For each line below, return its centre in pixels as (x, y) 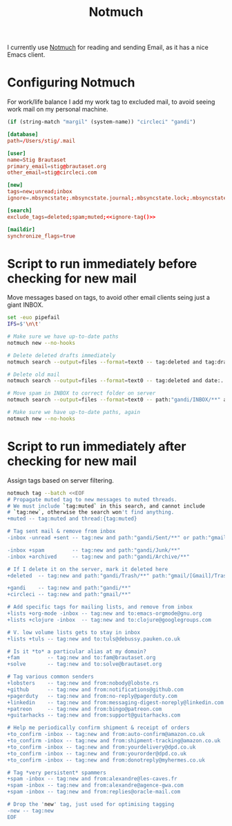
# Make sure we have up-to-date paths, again (74, 413)
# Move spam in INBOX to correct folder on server (81, 393)
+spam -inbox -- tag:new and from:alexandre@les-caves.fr (92, 779)
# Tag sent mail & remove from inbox (61, 531)
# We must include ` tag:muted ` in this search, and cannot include (106, 506)
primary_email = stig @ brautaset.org (57, 166)
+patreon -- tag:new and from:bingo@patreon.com (85, 709)
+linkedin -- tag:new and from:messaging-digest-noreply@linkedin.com (116, 702)
